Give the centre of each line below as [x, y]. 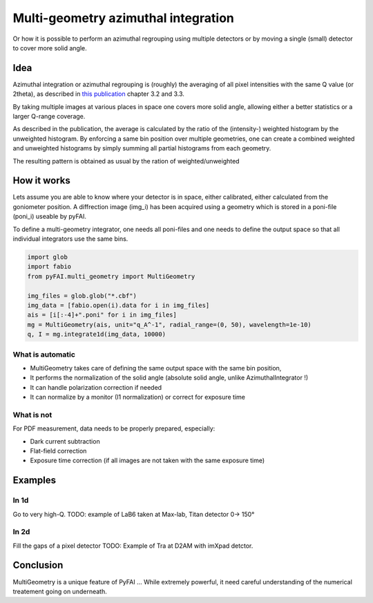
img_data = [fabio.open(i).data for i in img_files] [118, 305]
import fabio [49, 267]
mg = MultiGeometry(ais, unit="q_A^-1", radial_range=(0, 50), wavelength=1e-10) [170, 325]
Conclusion [38, 565]
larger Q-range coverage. [49, 117]
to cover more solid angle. [50, 48]
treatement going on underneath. [60, 591]
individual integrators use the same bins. [70, 239]
